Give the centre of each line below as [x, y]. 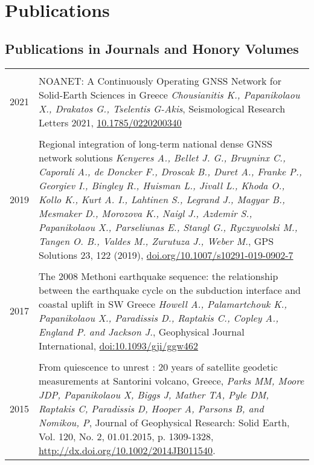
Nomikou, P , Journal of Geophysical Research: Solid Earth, [164, 422]
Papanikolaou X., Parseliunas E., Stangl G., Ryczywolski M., [168, 227]
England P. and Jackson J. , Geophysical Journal [142, 331]
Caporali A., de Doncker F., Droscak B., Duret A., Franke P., [170, 171]
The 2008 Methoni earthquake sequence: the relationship [159, 276]
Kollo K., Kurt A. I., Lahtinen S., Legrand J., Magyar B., [162, 199]
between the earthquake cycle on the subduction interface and [170, 290]
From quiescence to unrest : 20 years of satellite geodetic [158, 366]
